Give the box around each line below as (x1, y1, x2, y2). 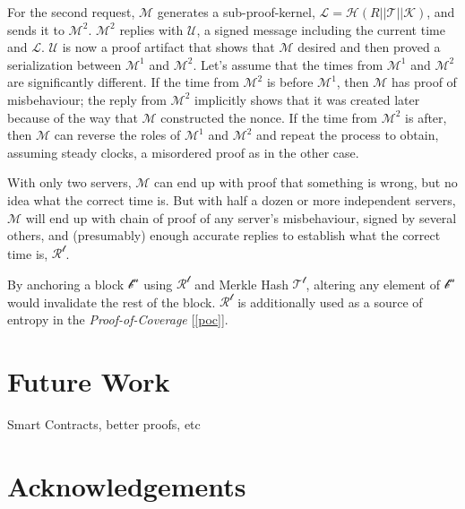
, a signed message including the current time (196, 20, 445, 39)
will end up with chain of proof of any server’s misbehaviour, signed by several (25, 208, 457, 227)
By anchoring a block (7, 274, 125, 293)
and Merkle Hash (194, 274, 288, 293)
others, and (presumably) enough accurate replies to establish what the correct (7, 226, 441, 245)
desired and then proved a (297, 38, 441, 56)
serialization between (7, 55, 122, 73)
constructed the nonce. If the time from (160, 108, 377, 126)
